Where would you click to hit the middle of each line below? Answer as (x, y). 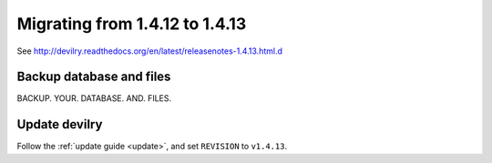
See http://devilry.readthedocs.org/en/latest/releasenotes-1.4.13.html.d (149, 51)
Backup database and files (94, 77)
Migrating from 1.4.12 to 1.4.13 (132, 24)
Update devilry (60, 124)
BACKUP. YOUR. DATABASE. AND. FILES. (94, 98)
